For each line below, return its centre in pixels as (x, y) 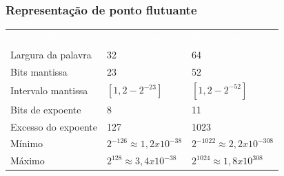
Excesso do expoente (54, 126)
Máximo (28, 161)
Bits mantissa (39, 71)
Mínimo (27, 143)
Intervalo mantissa (49, 90)
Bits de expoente (46, 109)
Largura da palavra (51, 54)
